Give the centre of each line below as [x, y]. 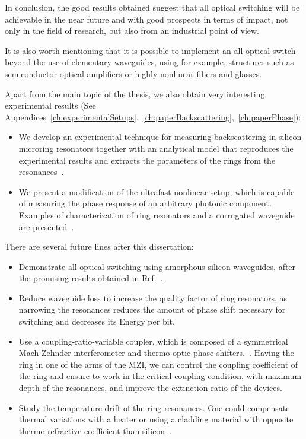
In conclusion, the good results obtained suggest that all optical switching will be [152, 7]
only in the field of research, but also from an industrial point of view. [132, 31]
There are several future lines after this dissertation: [99, 246]
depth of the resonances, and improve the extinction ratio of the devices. [150, 388]
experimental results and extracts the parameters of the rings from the [147, 160]
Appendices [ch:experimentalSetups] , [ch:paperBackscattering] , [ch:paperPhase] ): [153, 117]
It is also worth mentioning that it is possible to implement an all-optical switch [150, 50]
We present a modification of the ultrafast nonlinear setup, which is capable [157, 191]
